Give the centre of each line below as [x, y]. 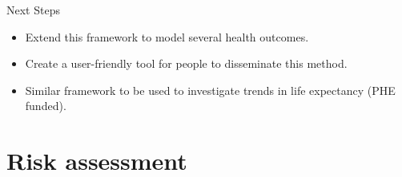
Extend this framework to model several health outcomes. [167, 36]
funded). [46, 106]
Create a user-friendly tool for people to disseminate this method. [186, 63]
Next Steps [33, 10]
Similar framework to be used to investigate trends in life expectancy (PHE [210, 90]
